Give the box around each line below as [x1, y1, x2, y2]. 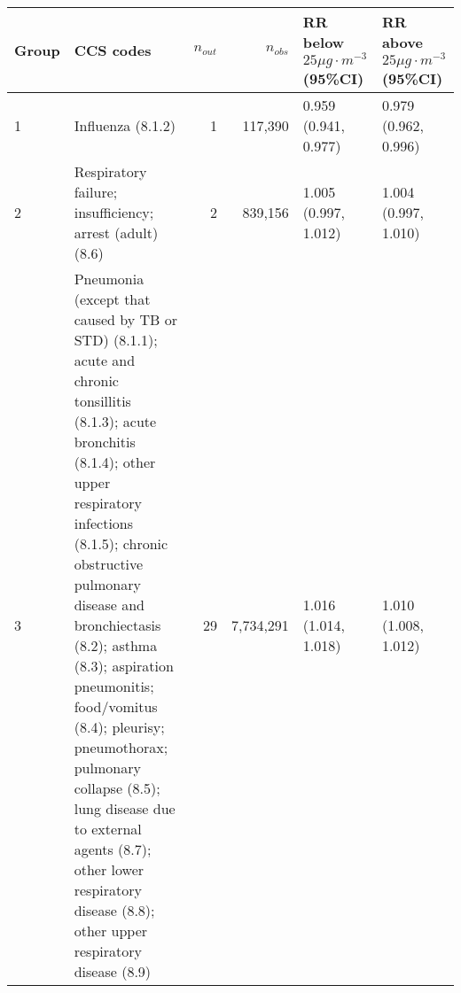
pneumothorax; [74, 736, 168, 757]
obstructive [74, 553, 144, 574]
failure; [74, 181, 118, 202]
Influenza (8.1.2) [74, 114, 176, 136]
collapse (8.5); [74, 777, 160, 798]
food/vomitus [74, 695, 158, 717]
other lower [74, 858, 145, 880]
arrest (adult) [74, 221, 159, 243]
